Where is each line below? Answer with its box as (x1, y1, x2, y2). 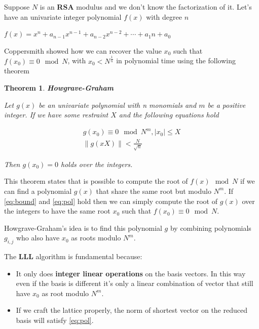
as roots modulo (71, 232, 121, 243)
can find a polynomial (4, 185, 72, 196)
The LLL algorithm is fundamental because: (4, 251, 142, 262)
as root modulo (42, 287, 89, 298)
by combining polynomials (170, 222, 251, 233)
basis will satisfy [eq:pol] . (16, 315, 94, 325)
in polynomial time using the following (116, 55, 236, 66)
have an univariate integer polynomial (4, 11, 122, 22)
